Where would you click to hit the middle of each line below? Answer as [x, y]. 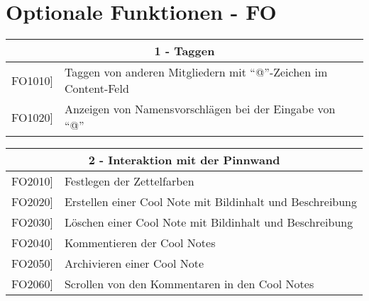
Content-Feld [97, 89]
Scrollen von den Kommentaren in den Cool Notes [189, 284]
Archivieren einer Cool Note [134, 263]
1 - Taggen [184, 51]
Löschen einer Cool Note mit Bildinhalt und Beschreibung [209, 222]
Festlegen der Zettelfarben [129, 181]
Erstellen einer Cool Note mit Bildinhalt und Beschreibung [211, 202]
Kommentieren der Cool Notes [140, 243]
